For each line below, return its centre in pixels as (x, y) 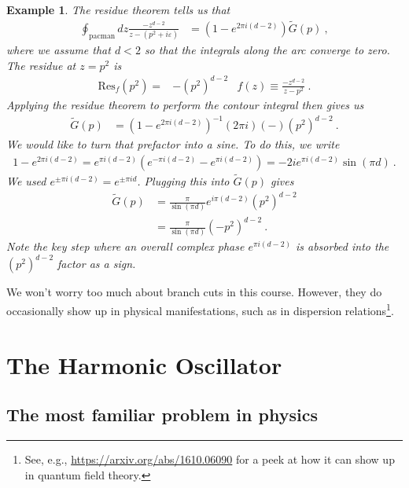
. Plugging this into (183, 180)
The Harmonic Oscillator (144, 364)
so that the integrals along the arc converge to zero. (267, 50)
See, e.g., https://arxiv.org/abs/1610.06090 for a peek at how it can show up (210, 459)
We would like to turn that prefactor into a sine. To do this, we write (173, 144)
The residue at (41, 65)
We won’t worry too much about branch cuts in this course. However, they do (194, 292)
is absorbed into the (342, 246)
